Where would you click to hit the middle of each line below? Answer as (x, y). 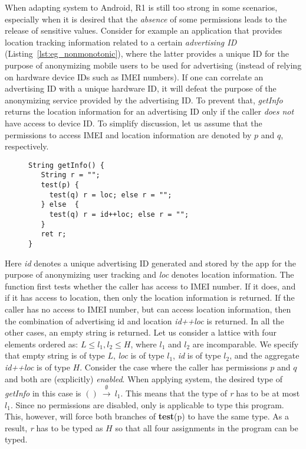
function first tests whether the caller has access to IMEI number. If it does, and (150, 286)
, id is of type (197, 355)
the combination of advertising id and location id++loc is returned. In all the (144, 321)
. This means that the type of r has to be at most (210, 393)
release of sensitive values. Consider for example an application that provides (144, 30)
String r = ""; (70, 175)
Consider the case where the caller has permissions (176, 367)
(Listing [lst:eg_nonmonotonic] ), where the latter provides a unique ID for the (147, 53)
